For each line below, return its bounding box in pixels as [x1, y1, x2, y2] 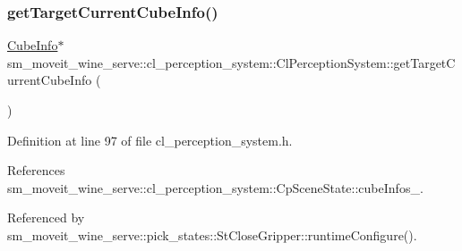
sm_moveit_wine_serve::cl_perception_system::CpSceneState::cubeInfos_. [7, 178, 423, 197]
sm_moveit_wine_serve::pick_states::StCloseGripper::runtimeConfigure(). [7, 225, 417, 244]
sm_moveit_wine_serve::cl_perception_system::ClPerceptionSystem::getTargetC [7, 53, 456, 71]
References [7, 161, 65, 180]
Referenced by [7, 208, 85, 227]
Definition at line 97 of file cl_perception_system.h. [7, 130, 293, 149]
